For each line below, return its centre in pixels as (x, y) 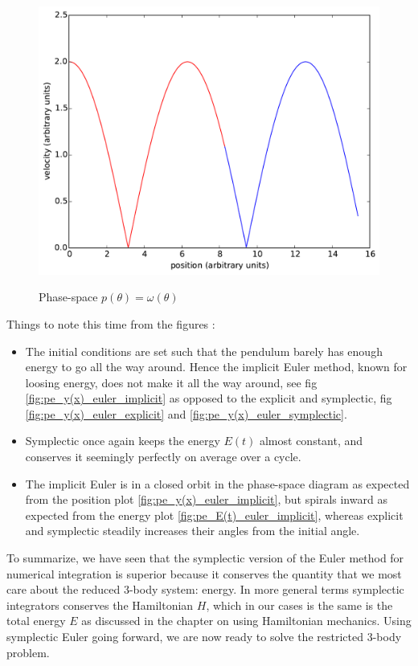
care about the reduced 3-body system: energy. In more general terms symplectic (205, 589)
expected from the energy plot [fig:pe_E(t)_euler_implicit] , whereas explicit (214, 515)
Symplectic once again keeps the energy (123, 441)
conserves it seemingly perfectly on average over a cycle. (163, 457)
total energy (36, 621)
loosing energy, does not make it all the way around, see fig (171, 382)
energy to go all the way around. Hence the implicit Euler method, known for (216, 367)
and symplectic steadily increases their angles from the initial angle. (193, 531)
